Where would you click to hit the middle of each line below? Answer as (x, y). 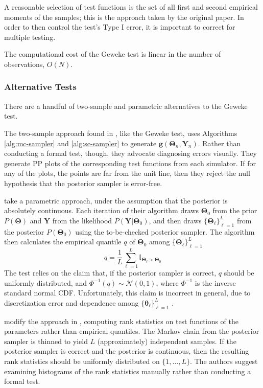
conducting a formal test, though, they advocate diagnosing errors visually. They (130, 153)
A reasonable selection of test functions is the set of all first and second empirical (131, 7)
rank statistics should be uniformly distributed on (82, 361)
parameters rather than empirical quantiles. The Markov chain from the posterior (132, 331)
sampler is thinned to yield (46, 341)
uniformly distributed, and (45, 282)
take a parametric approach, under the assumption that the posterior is (116, 200)
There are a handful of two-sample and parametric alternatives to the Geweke (126, 106)
